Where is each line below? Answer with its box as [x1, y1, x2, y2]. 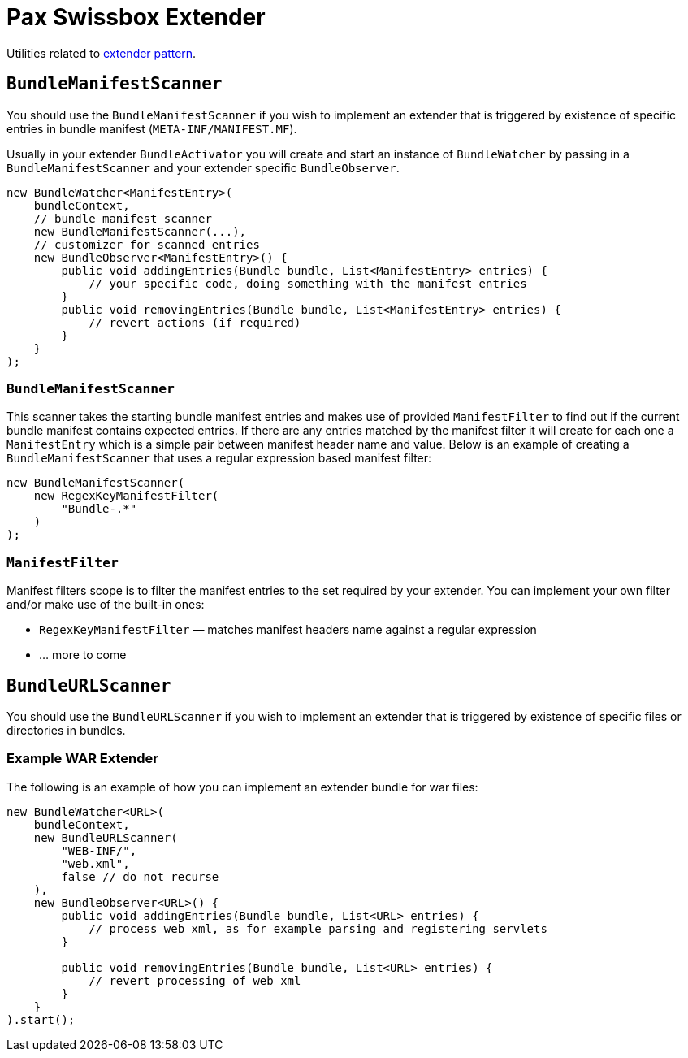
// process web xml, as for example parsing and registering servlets [89, 921, 547, 935]
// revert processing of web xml [89, 973, 301, 987]
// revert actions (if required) [89, 315, 301, 329]
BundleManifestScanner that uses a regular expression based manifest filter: [6, 451, 432, 466]
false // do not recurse [61, 869, 219, 883]
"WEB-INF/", [61, 843, 137, 857]
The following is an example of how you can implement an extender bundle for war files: [6, 779, 478, 794]
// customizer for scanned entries [33, 237, 260, 251]
